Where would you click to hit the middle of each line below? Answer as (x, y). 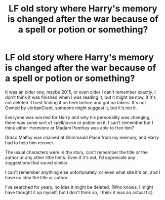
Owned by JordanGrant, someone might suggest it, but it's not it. (71, 108)
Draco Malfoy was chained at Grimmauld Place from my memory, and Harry (82, 137)
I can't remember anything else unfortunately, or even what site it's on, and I (83, 172)
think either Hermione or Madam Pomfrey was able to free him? (70, 128)
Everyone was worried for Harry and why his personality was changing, (78, 117)
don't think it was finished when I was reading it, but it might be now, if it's (81, 97)
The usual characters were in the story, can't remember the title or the (77, 152)
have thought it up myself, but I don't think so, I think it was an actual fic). (80, 192)
